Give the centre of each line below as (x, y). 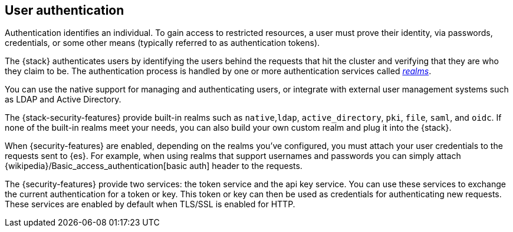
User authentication (65, 10)
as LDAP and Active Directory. (63, 100)
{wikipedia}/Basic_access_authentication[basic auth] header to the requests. (154, 166)
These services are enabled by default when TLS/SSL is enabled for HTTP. (150, 204)
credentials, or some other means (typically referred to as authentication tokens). (162, 43)
